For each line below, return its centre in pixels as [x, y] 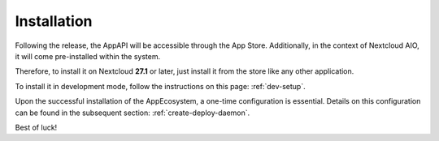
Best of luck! [36, 127]
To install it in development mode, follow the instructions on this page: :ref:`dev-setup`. [160, 86]
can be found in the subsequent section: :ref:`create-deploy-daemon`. [133, 113]
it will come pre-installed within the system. [88, 56]
